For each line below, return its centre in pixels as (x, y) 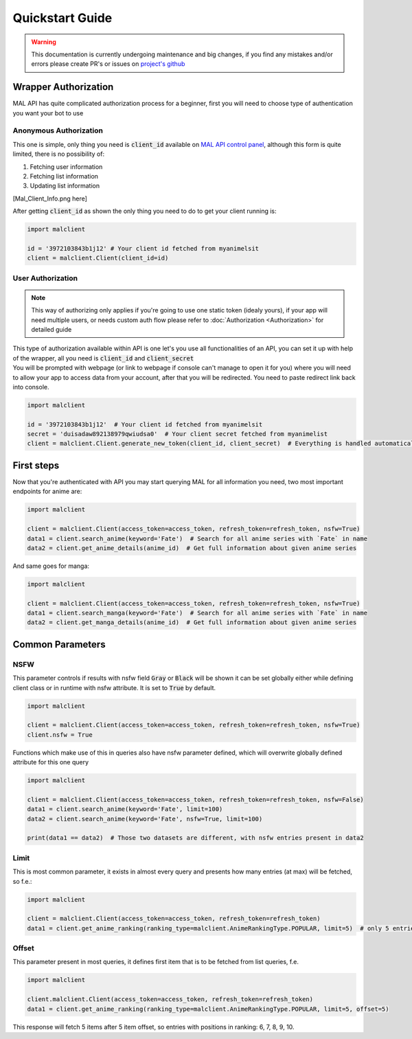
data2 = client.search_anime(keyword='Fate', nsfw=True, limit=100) (145, 819)
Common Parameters (59, 644)
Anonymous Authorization (58, 130)
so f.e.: (22, 881)
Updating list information (65, 186)
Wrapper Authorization (63, 87)
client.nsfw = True (60, 734)
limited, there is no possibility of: (59, 154)
